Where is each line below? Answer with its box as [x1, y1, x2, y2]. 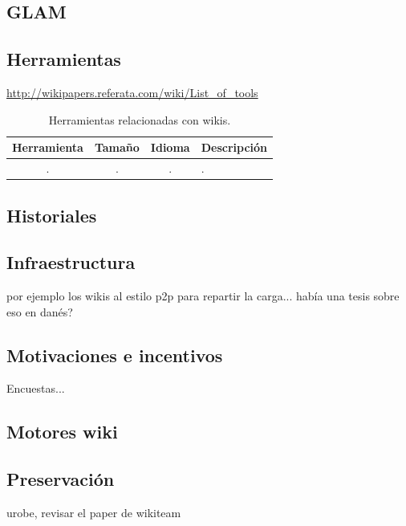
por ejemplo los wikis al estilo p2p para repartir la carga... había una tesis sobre [6, 287, 400, 304]
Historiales [6, 202, 97, 227]
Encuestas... [6, 380, 65, 397]
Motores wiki [6, 419, 118, 444]
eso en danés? [6, 303, 73, 320]
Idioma [150, 139, 190, 156]
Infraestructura [6, 250, 136, 275]
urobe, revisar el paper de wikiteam [6, 504, 181, 521]
